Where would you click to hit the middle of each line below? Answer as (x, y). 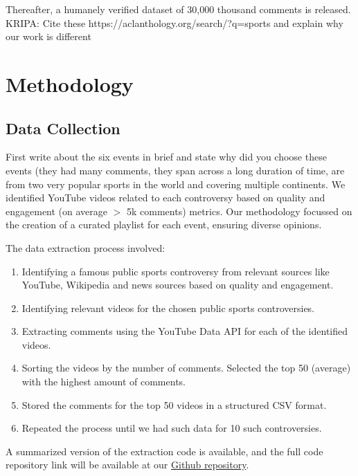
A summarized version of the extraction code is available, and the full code (164, 451)
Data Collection (63, 128)
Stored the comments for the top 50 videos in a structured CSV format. (174, 404)
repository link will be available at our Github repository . (127, 465)
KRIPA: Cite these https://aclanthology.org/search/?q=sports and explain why (174, 22)
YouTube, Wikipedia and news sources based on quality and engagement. (178, 285)
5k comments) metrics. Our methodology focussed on (240, 211)
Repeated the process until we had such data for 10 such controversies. (172, 428)
